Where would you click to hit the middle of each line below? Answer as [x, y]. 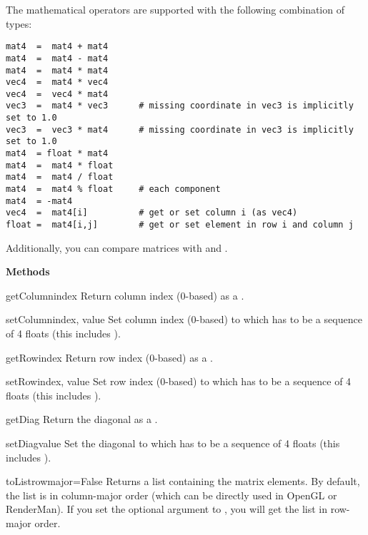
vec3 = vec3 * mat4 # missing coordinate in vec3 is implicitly [180, 129]
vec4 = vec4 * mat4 [57, 94]
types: [19, 23]
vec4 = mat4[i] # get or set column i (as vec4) [152, 213]
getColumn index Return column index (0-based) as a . [125, 295]
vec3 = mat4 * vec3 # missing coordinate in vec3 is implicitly [180, 106]
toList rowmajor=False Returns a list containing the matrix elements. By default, [183, 481]
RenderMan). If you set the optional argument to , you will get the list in [166, 509]
